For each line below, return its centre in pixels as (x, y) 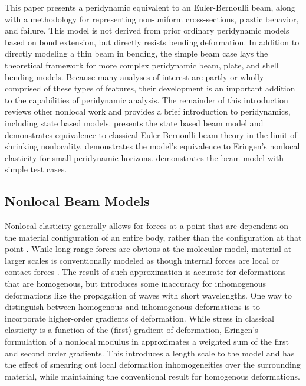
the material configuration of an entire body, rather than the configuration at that (153, 237)
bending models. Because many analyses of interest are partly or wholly (134, 76)
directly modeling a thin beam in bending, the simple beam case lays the (136, 53)
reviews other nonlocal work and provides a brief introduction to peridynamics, (148, 111)
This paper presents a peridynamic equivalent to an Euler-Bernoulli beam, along (150, 7)
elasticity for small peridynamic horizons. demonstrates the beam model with (144, 157)
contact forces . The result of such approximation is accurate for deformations (145, 272)
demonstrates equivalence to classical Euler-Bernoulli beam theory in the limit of (151, 134)
